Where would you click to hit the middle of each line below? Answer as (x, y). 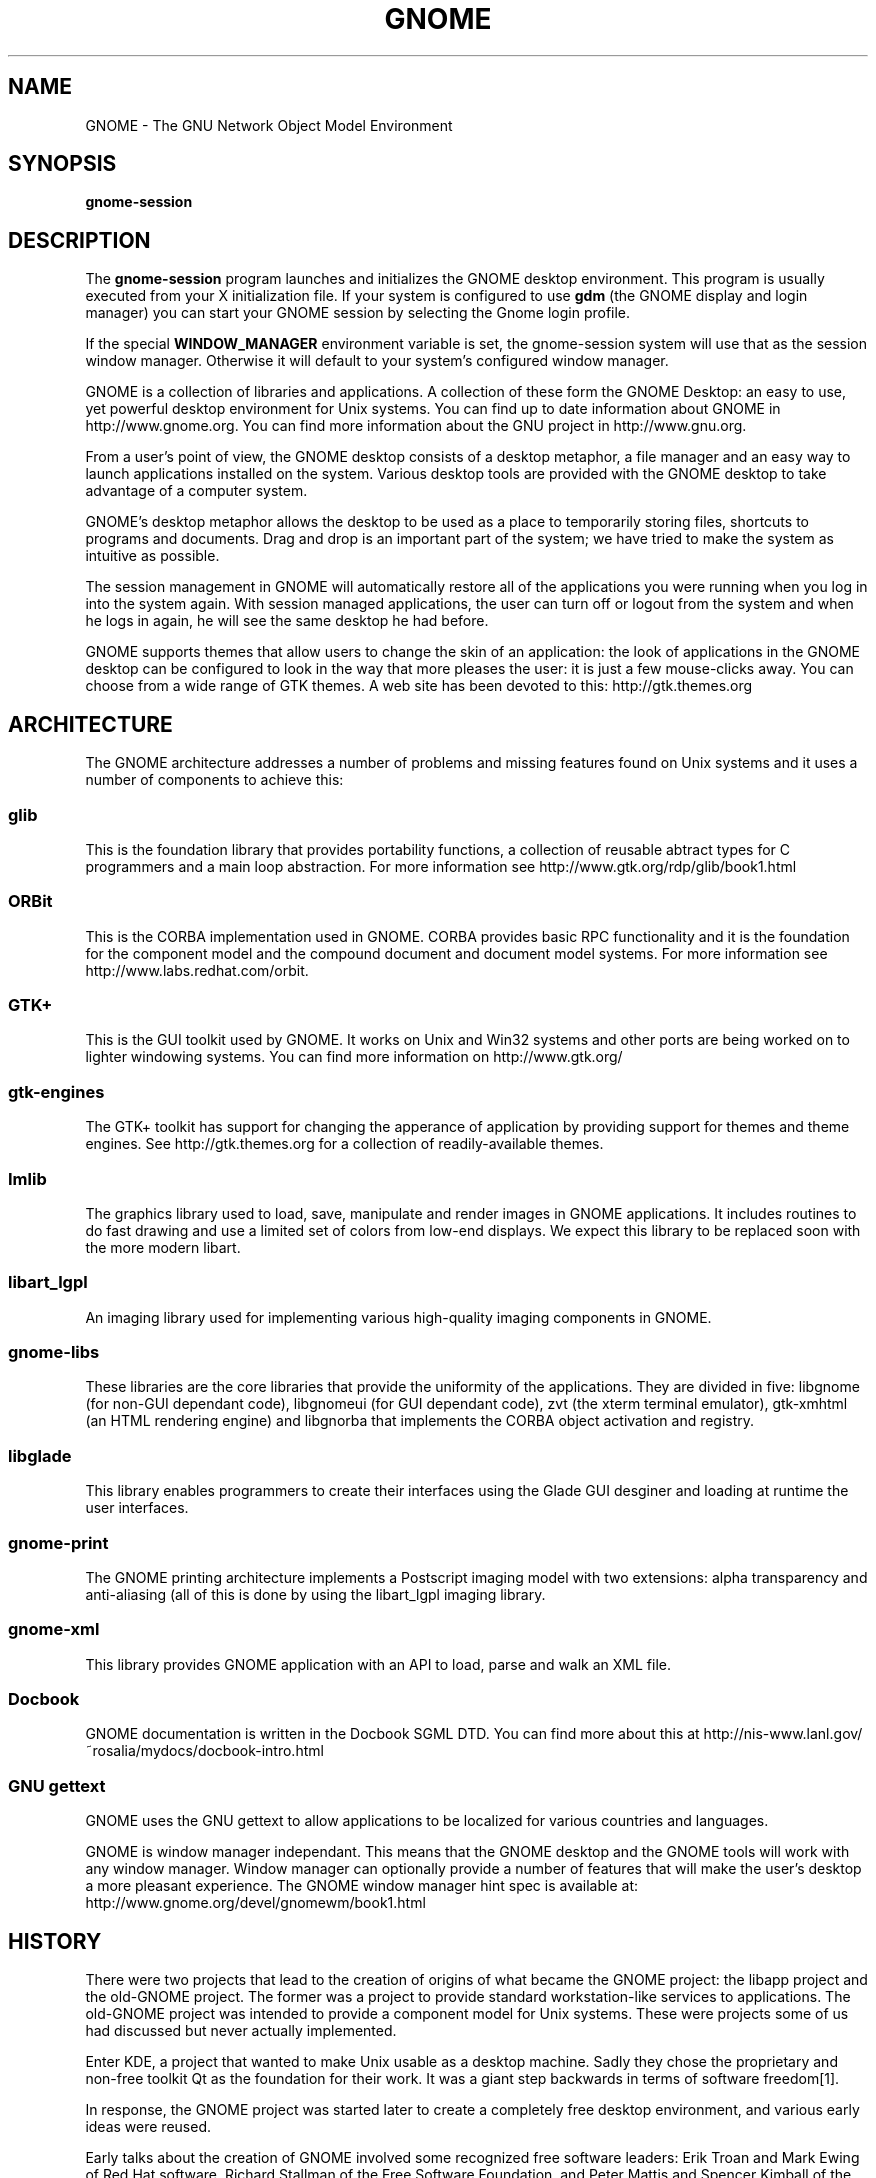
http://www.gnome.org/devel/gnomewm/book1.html (255, 1903)
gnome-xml (54, 1629)
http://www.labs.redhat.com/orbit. (197, 970)
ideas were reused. (148, 2126)
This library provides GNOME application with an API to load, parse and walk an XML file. (378, 1664)
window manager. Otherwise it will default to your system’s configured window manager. (377, 361)
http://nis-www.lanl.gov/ (783, 1734)
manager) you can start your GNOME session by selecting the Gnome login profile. (358, 313)
